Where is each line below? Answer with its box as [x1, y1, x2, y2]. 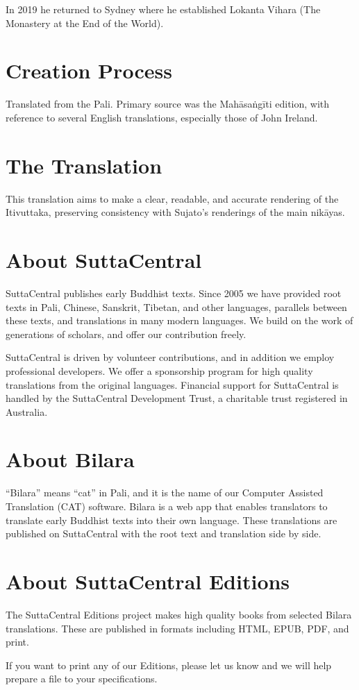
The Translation [6, 151, 162, 179]
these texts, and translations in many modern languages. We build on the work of [6, 313, 353, 328]
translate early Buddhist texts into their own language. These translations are [6, 512, 337, 527]
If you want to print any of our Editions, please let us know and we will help [6, 657, 332, 672]
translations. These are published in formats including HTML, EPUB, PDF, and [6, 621, 349, 635]
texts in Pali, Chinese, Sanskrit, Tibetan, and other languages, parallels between [6, 299, 347, 314]
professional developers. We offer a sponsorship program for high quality [6, 363, 313, 378]
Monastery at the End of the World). [6, 15, 164, 30]
